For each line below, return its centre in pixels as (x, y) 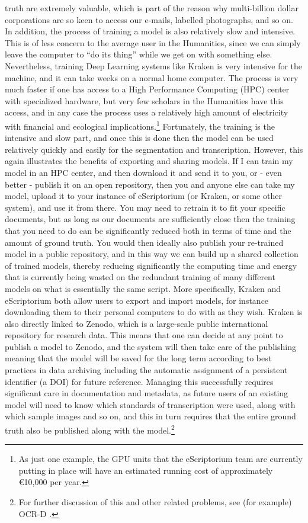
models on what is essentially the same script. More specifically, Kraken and (143, 288)
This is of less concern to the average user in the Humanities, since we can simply (153, 42)
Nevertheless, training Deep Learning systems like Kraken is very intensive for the (154, 65)
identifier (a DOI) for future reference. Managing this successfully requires (139, 381)
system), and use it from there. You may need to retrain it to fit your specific (145, 207)
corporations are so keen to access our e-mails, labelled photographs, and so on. (149, 19)
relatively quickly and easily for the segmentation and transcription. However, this (154, 149)
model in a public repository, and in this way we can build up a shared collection (152, 254)
